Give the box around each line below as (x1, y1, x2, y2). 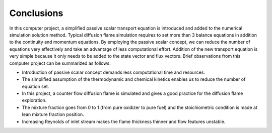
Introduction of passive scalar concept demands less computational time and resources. (22, 69, 206, 75)
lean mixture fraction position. (22, 111, 84, 117)
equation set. (22, 83, 49, 89)
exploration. (22, 97, 47, 103)
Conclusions (9, 8, 63, 19)
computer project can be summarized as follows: (9, 60, 111, 66)
